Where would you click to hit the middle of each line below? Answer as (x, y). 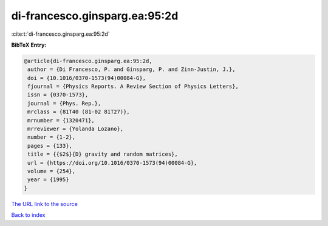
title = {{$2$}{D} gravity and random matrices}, (103, 154)
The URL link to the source (45, 204)
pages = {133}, (50, 146)
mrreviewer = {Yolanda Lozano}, (76, 129)
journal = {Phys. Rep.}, (64, 103)
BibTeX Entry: (29, 45)
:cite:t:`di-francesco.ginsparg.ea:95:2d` (60, 34)
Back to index (28, 215)
